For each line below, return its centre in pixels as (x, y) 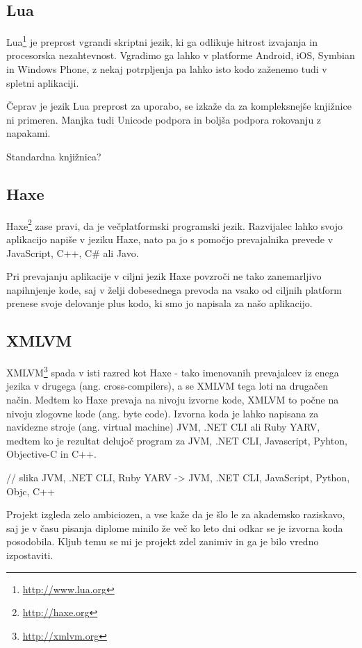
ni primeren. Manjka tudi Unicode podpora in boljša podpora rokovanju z (164, 119)
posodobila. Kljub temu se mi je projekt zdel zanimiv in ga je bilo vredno (163, 541)
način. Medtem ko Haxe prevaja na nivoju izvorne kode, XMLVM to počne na (173, 400)
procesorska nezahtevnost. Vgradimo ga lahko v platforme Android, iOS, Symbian (181, 55)
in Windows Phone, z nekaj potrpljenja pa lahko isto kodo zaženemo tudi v (167, 69)
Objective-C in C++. (51, 454)
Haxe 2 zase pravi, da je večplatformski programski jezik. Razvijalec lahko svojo (175, 224)
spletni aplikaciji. (43, 82)
